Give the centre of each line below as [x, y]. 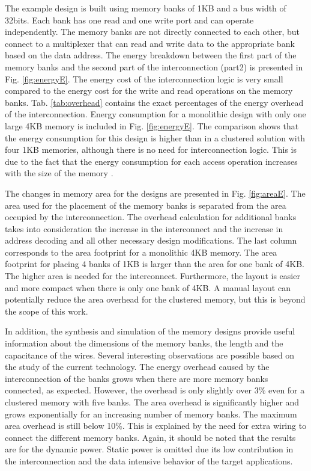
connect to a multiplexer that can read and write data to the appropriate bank [150, 43]
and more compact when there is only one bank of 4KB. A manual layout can [148, 287]
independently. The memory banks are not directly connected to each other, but [152, 32]
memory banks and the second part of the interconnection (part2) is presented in [154, 66]
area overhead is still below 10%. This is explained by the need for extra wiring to [156, 426]
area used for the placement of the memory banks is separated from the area [146, 205]
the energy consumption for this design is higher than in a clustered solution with [155, 137]
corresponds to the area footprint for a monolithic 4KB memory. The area [141, 252]
